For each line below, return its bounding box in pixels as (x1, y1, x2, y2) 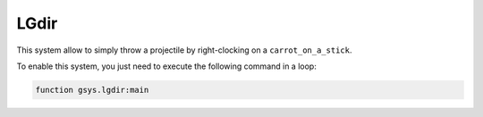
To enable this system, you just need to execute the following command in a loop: (16, 61, 317, 71)
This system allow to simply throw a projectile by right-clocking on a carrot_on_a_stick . (16, 45, 352, 55)
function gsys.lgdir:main (35, 85, 149, 95)
